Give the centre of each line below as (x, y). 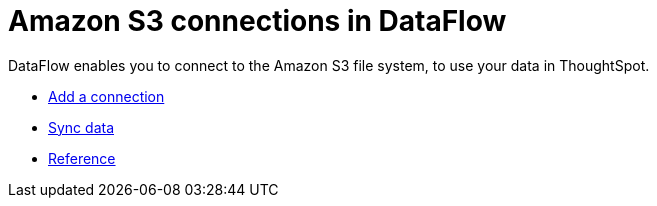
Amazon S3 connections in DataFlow (257, 21)
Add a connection (106, 96)
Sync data (81, 127)
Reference (82, 158)
